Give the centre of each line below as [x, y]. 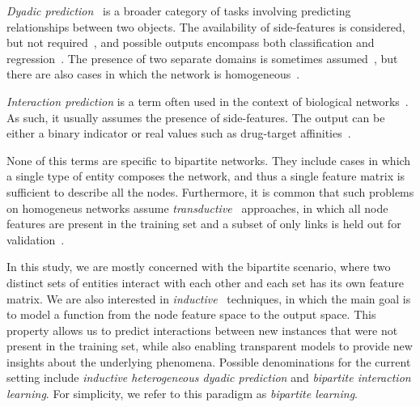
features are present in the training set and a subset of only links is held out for [204, 224]
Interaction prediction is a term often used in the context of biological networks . [208, 101]
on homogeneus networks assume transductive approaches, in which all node [197, 208]
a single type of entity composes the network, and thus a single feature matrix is [206, 176]
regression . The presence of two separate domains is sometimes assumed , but [202, 58]
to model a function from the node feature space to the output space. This [191, 314]
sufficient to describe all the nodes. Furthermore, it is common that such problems [210, 191]
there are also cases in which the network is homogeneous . [153, 74]
